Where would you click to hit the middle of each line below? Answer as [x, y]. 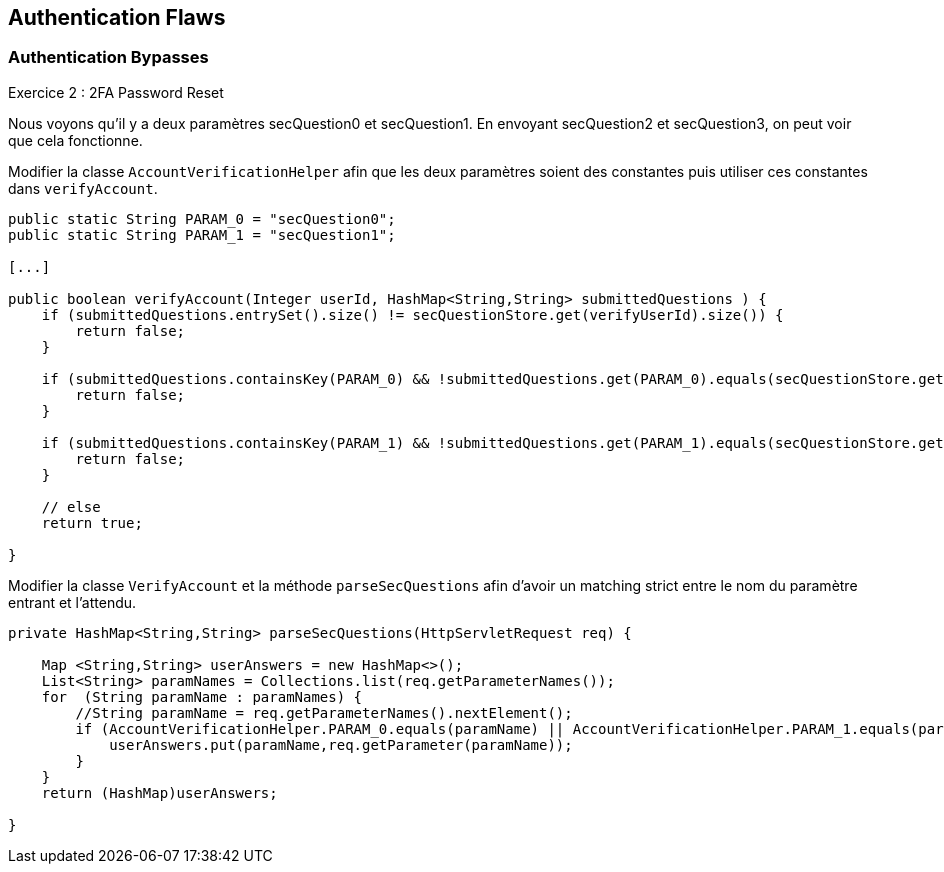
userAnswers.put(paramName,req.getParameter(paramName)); [341, 744]
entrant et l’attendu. [72, 602]
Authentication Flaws [117, 17]
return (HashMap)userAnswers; [159, 792]
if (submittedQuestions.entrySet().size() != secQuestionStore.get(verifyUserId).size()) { [412, 314]
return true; [92, 522]
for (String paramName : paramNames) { [202, 696]
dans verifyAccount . [83, 188]
